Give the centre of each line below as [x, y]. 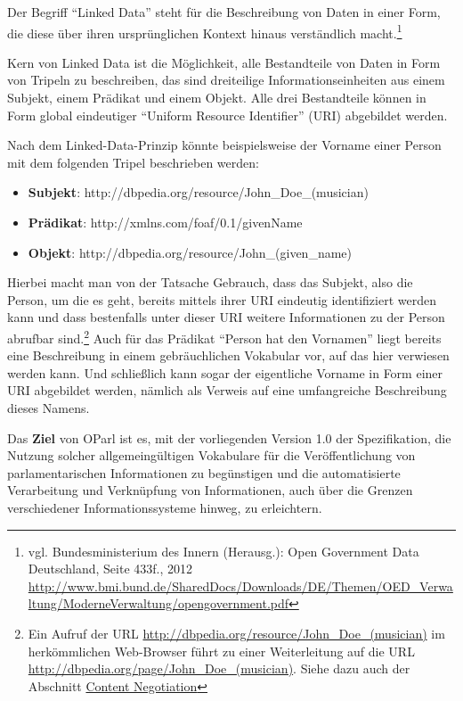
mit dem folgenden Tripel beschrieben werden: [133, 162]
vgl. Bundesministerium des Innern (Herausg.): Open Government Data [223, 551]
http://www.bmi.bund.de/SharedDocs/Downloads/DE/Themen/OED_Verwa [240, 586]
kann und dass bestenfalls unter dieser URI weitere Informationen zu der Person [226, 317]
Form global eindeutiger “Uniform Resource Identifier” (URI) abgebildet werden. [227, 115]
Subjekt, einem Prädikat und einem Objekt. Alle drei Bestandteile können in [217, 98]
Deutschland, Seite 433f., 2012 [110, 569]
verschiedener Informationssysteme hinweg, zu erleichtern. [165, 507]
